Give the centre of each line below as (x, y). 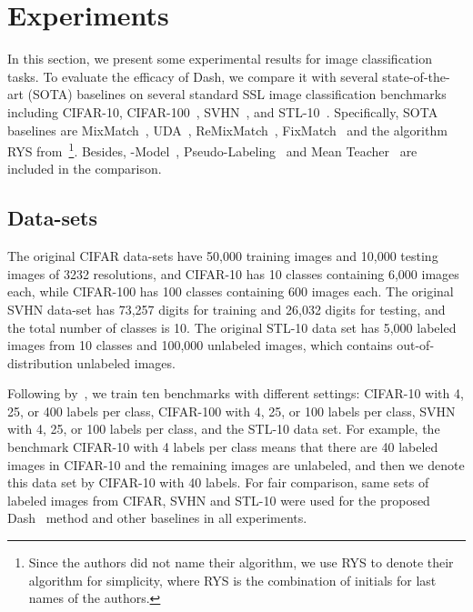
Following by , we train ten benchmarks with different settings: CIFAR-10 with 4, (236, 393)
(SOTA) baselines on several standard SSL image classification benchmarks (237, 94)
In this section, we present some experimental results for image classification (220, 59)
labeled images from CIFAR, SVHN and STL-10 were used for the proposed (219, 500)
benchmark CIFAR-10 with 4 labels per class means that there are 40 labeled (223, 447)
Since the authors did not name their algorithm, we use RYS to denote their (241, 562)
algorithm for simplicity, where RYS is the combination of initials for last (232, 580)
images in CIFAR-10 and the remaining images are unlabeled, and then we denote (236, 464)
